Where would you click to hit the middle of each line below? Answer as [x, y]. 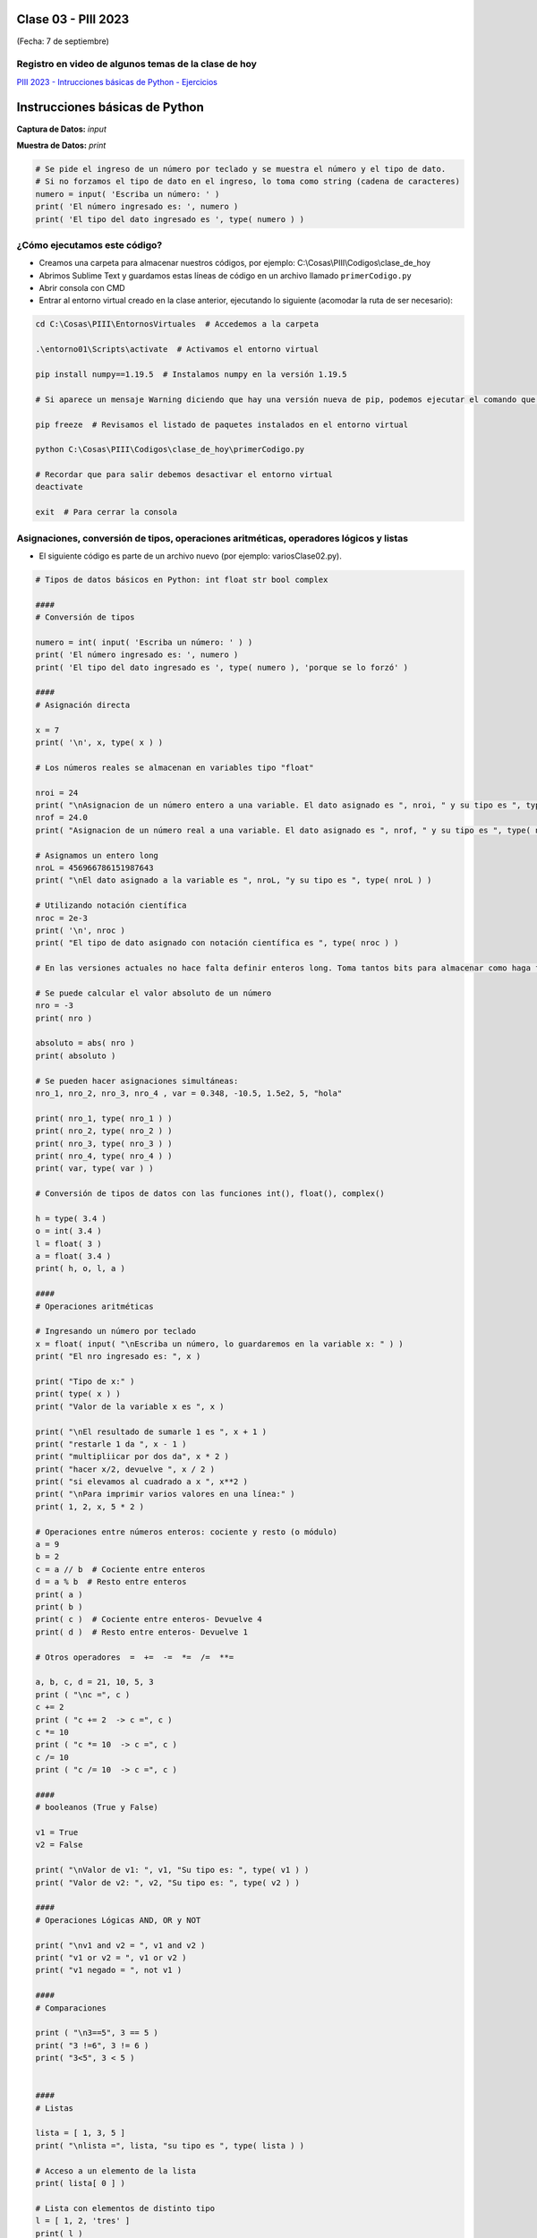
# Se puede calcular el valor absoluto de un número [153, 993]
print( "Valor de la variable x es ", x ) [130, 1406]
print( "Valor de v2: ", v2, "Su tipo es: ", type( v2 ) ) [167, 1883]
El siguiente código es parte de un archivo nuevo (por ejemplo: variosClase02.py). [190, 556]
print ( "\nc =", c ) [83, 1695]
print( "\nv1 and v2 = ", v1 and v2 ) [120, 1945]
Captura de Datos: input [61, 129]
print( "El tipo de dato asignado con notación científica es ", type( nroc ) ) [217, 943]
